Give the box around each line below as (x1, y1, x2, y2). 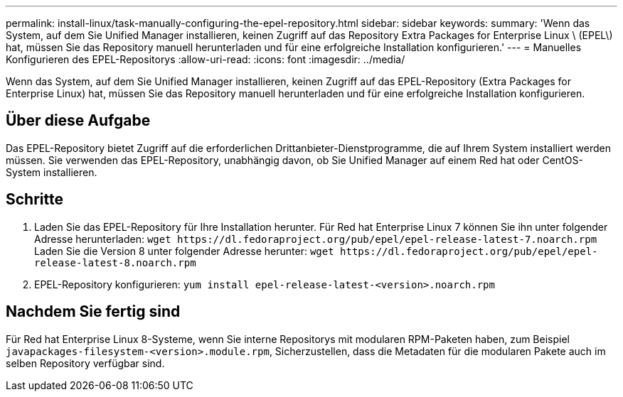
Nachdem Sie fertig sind (6, 303, 181, 321)
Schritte (6, 190, 63, 209)
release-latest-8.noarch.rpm (34, 256, 196, 268)
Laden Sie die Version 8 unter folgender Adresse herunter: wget (34, 244, 334, 257)
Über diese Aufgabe (6, 112, 151, 130)
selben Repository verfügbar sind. (6, 357, 165, 369)
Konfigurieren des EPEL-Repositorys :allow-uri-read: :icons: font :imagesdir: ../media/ (6, 53, 405, 65)
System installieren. (6, 165, 97, 178)
